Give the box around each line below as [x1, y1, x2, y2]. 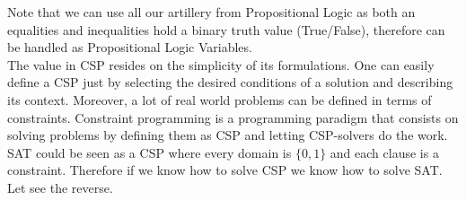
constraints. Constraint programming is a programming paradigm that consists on [7, 108, 459, 126]
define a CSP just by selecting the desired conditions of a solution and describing [7, 73, 453, 91]
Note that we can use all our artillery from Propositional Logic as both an [7, 3, 416, 21]
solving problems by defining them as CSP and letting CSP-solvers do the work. [7, 126, 448, 144]
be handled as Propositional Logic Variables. [7, 38, 252, 57]
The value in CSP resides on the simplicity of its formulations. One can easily [7, 55, 435, 74]
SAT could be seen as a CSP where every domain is [7, 143, 292, 161]
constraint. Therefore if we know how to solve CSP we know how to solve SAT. [7, 161, 443, 179]
